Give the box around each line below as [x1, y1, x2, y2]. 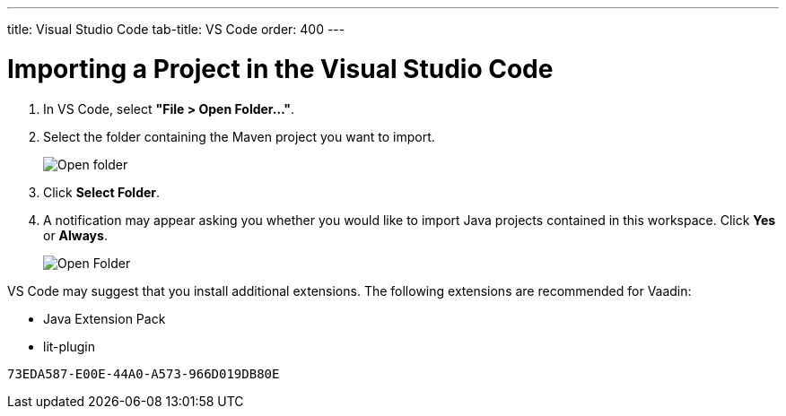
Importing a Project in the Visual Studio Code [7, 53, 554, 84]
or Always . [43, 227, 108, 243]
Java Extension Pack [43, 310, 166, 326]
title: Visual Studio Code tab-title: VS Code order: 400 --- [7, 22, 345, 37]
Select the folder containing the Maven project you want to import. [43, 128, 435, 144]
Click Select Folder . [43, 184, 161, 200]
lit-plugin [43, 338, 96, 354]
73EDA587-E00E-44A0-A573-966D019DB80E [7, 366, 280, 381]
